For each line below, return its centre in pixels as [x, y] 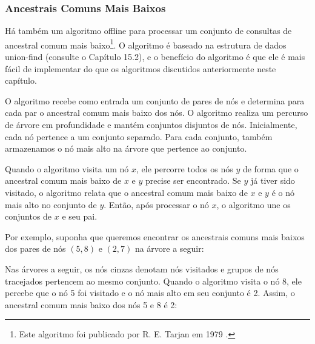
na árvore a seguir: [169, 248]
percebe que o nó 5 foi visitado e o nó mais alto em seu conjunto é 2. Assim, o [150, 293]
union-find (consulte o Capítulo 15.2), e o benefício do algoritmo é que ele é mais [155, 57]
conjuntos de [28, 216]
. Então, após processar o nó [156, 204]
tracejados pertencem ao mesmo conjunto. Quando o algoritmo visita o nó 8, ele [153, 281]
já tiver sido [273, 180]
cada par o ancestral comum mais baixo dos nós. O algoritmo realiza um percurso [157, 113]
